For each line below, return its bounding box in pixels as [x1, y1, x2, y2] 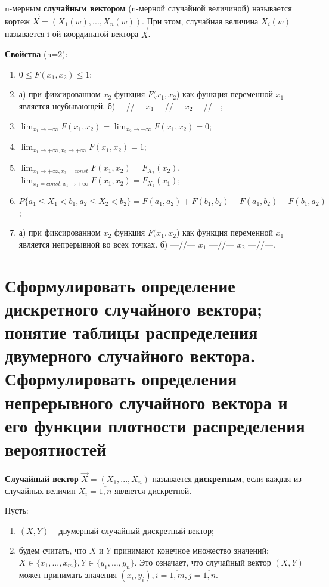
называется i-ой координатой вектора [5, 27, 139, 40]
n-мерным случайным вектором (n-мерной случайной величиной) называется [5, 2, 292, 14]
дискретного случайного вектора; [5, 296, 262, 320]
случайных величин [5, 484, 76, 496]
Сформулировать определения [5, 366, 237, 391]
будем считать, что [18, 544, 87, 557]
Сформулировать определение [5, 273, 235, 297]
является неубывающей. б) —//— [18, 100, 143, 112]
